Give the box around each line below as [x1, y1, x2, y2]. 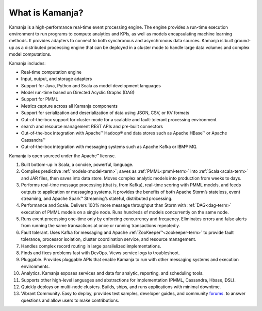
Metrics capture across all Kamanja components [21, 103, 118, 109]
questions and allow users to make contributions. [21, 297, 119, 303]
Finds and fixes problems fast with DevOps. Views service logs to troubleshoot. [21, 250, 180, 256]
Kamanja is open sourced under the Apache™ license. [9, 153, 116, 159]
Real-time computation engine [21, 69, 82, 75]
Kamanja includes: [9, 60, 46, 66]
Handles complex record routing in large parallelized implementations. [21, 243, 161, 249]
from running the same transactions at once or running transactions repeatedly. [21, 223, 180, 229]
